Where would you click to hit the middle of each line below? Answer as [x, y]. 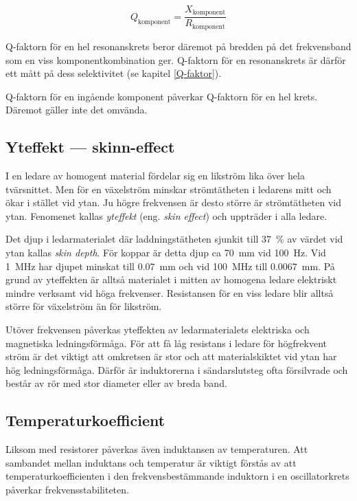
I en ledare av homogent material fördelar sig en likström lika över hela [155, 176]
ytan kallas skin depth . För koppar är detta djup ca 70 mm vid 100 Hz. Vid [166, 253]
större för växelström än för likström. [84, 306]
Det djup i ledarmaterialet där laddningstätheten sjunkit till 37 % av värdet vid [174, 239]
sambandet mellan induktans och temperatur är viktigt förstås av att [151, 462]
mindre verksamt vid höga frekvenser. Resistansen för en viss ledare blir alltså [170, 292]
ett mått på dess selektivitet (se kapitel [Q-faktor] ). [114, 73]
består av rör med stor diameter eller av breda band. [116, 383]
